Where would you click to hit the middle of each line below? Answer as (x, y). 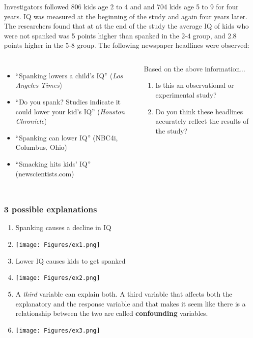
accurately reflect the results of (202, 121)
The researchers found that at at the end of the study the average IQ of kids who (126, 26)
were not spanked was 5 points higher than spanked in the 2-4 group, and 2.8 (120, 35)
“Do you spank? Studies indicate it (68, 102)
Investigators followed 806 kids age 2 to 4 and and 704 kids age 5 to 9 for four (121, 6)
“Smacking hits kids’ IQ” (53, 164)
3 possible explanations (51, 209)
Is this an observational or (195, 85)
